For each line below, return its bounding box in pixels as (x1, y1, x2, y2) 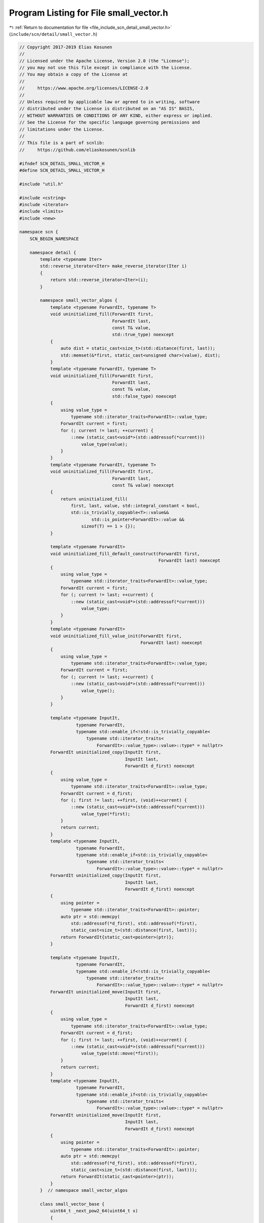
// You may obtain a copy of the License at (19, 71, 128, 77)
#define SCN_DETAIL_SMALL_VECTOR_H (19, 167, 105, 173)
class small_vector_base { (40, 1201, 105, 1207)
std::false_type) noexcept (112, 393, 177, 399)
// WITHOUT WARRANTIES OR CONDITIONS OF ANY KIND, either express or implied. (19, 113, 213, 118)
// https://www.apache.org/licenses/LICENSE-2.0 (19, 86, 149, 91)
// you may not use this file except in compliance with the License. (19, 65, 193, 70)
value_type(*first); (81, 811, 131, 816)
